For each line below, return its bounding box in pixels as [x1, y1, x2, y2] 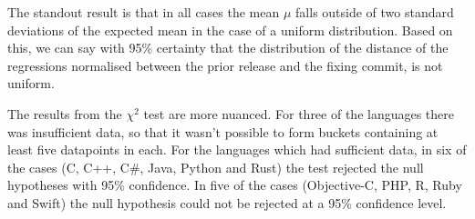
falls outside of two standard [295, 3, 454, 21]
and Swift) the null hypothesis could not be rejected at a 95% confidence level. [7, 193, 447, 212]
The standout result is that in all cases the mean [7, 3, 280, 21]
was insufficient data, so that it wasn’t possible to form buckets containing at [7, 122, 439, 141]
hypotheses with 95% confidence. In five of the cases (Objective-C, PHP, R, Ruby [7, 175, 462, 194]
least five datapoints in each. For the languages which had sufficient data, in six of [7, 140, 467, 159]
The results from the [7, 104, 122, 123]
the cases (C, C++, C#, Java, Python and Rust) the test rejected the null [7, 157, 424, 176]
